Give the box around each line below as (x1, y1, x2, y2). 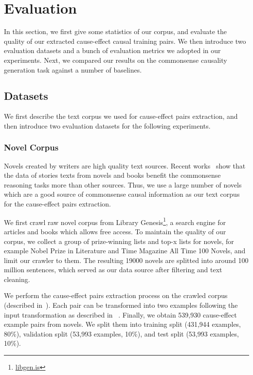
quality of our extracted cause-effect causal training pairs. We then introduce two (4, 36, 246, 46)
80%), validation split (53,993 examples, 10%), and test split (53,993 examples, (4, 328, 239, 338)
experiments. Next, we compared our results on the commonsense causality (4, 55, 227, 65)
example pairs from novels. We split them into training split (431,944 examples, (4, 319, 241, 329)
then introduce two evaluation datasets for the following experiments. (4, 120, 211, 131)
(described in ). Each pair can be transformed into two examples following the (4, 300, 238, 310)
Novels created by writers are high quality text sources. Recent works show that (4, 160, 246, 170)
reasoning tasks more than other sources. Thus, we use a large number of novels (4, 179, 242, 189)
